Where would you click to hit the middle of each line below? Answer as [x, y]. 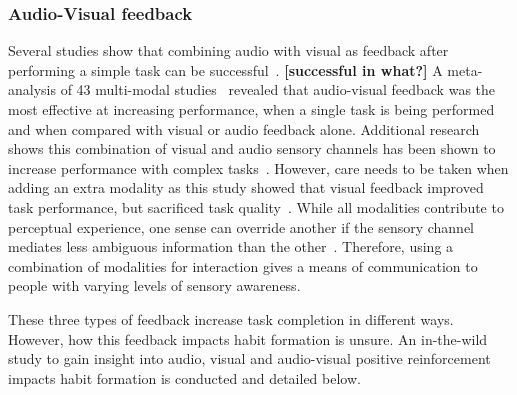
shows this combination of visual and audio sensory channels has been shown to [252, 148]
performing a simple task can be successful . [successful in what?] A [225, 69]
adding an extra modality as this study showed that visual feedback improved [246, 187]
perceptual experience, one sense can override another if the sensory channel [241, 226]
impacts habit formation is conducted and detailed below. [184, 377]
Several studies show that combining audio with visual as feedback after [228, 50]
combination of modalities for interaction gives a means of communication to [243, 265]
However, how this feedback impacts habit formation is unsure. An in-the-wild [248, 338]
